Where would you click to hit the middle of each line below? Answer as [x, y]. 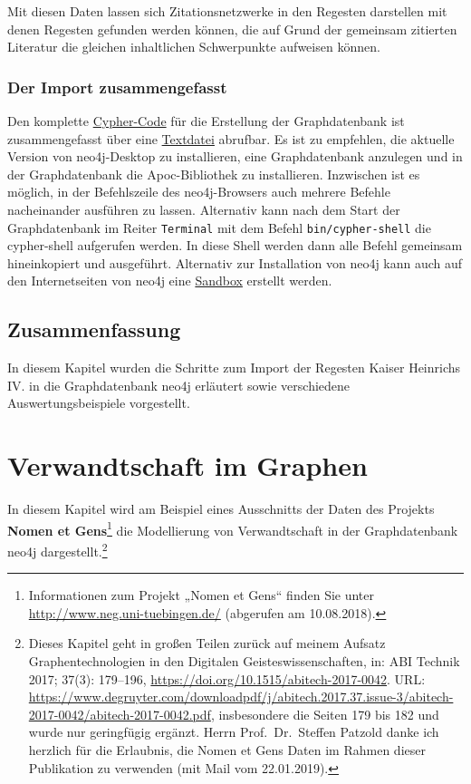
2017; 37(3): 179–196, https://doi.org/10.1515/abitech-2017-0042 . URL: [227, 678]
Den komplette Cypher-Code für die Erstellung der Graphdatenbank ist [206, 121]
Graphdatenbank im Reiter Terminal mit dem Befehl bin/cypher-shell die [219, 227]
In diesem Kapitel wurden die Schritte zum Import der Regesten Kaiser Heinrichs [234, 368]
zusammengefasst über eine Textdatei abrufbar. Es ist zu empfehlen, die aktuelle [231, 138]
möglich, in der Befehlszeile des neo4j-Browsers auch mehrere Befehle [199, 192]
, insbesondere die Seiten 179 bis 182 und [325, 714]
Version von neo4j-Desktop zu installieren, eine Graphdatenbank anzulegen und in [235, 156]
